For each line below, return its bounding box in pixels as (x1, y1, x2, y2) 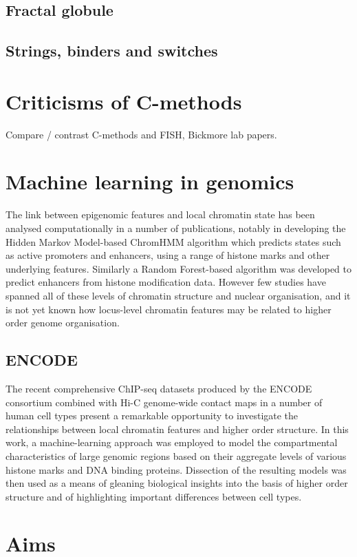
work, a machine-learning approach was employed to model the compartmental (6, 435, 338, 450)
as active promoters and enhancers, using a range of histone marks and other (6, 248, 330, 262)
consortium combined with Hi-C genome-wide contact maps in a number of (6, 395, 323, 409)
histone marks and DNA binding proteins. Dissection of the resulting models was (6, 462, 347, 476)
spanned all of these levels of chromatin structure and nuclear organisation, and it (6, 288, 351, 302)
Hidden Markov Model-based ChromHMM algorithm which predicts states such (6, 234, 341, 249)
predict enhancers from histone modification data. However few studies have (6, 275, 326, 289)
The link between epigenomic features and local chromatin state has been (6, 207, 315, 222)
